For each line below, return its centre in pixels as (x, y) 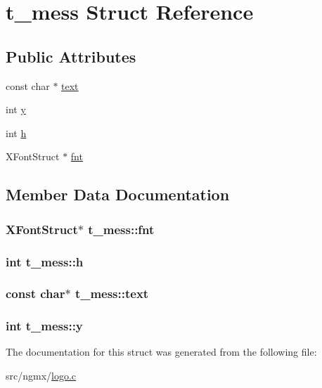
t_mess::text (112, 293)
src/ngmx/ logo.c (41, 376)
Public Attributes (71, 56)
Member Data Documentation (118, 194)
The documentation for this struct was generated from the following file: (161, 352)
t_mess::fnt (121, 229)
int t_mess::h (45, 261)
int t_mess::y (44, 326)
